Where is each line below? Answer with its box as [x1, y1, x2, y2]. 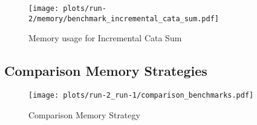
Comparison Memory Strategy [28, 108, 140, 121]
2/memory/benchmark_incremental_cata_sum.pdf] [28, 14, 219, 23]
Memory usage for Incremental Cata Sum [28, 32, 182, 44]
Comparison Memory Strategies [4, 61, 207, 80]
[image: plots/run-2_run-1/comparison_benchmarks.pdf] [28, 91, 254, 100]
